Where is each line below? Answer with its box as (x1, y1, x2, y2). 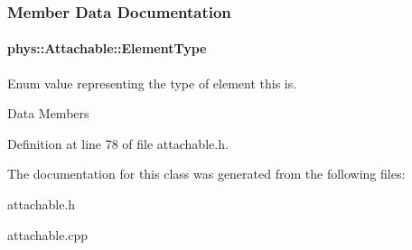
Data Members (7, 104, 89, 123)
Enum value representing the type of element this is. (7, 73, 297, 92)
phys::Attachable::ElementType (7, 39, 207, 58)
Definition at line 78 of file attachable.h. (7, 134, 229, 153)
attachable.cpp (7, 225, 89, 244)
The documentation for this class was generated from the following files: (7, 164, 406, 183)
